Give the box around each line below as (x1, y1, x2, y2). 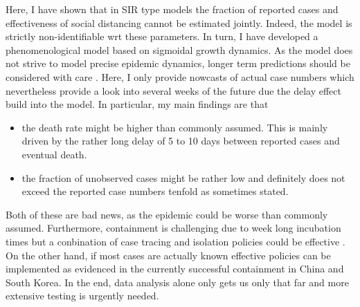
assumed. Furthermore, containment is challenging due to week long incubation (6, 221, 341, 235)
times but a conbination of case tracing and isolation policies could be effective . (6, 234, 345, 248)
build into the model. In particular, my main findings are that (6, 97, 269, 111)
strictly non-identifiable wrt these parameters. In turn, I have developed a (6, 29, 318, 44)
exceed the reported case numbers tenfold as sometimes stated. (21, 184, 289, 198)
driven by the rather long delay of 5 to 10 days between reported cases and (21, 133, 340, 148)
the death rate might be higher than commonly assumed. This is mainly (21, 120, 328, 134)
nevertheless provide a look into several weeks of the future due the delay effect (6, 83, 341, 97)
